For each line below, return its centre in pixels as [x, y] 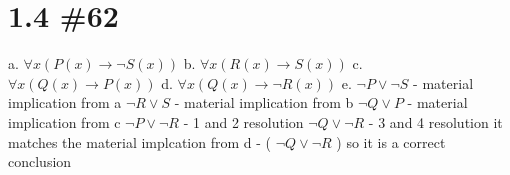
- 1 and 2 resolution [243, 121]
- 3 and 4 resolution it [435, 121]
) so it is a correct [391, 141]
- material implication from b [264, 102]
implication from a [65, 102]
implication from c [64, 121]
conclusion [40, 161]
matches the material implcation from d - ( [140, 141]
